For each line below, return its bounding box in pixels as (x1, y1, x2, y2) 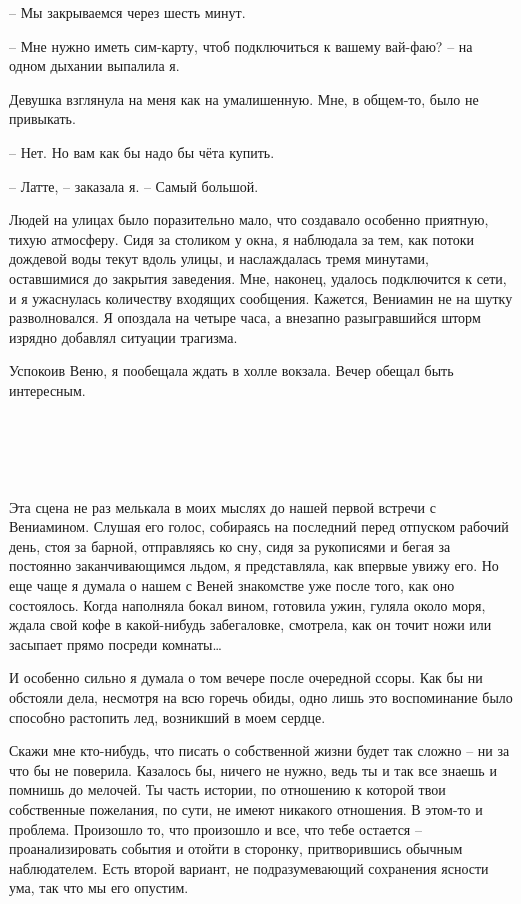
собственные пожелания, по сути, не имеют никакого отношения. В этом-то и (9, 798, 483, 819)
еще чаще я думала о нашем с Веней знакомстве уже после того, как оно (9, 575, 455, 595)
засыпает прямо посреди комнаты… (9, 633, 222, 654)
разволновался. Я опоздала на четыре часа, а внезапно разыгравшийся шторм (9, 307, 481, 328)
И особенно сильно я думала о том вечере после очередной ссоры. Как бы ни (9, 667, 483, 688)
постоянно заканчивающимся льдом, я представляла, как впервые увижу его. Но (9, 555, 499, 576)
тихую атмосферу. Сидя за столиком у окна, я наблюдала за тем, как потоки (9, 228, 474, 249)
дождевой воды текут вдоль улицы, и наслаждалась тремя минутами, (9, 248, 429, 269)
